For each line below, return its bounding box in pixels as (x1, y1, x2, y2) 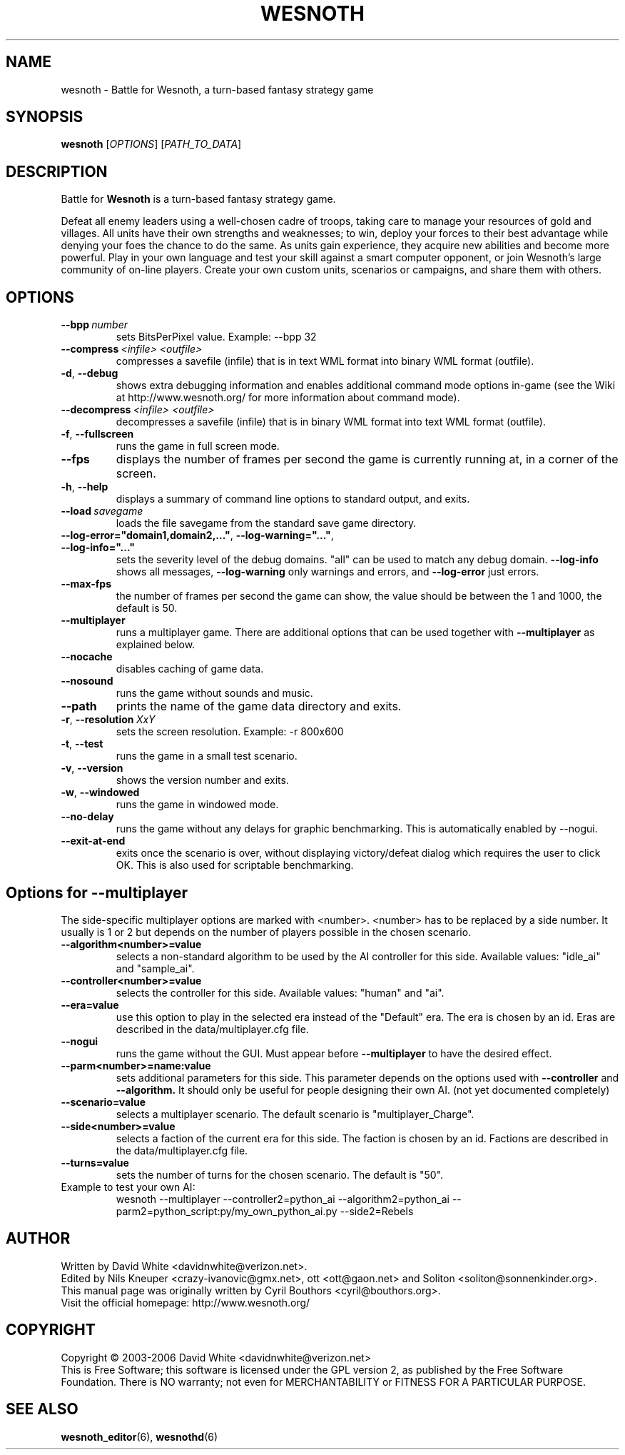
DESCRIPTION (6, 162, 108, 181)
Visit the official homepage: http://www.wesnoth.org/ (61, 1296, 310, 1309)
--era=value (61, 998, 119, 1011)
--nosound (61, 675, 113, 688)
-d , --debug (61, 367, 118, 380)
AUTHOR (6, 1229, 71, 1248)
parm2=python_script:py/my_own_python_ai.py (116, 1204, 337, 1217)
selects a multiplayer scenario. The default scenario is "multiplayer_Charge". (116, 1107, 474, 1120)
